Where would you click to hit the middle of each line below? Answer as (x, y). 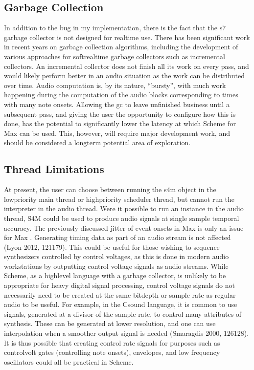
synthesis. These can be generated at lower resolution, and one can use (110, 323)
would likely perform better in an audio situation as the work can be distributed (125, 76)
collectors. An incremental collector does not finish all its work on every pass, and (127, 66)
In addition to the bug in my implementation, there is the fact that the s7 (115, 28)
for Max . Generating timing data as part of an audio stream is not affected (117, 237)
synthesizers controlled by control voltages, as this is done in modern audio (116, 256)
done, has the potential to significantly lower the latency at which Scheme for (120, 123)
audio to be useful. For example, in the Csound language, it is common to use (121, 304)
